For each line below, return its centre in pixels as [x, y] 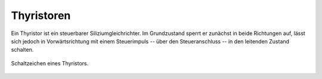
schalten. [22, 50]
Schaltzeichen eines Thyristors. [50, 63]
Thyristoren [41, 15]
